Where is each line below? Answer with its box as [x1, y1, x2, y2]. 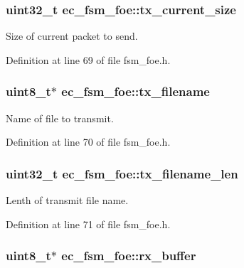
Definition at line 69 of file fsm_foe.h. [6, 52, 171, 67]
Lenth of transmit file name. [6, 193, 129, 208]
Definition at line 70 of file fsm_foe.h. [6, 134, 171, 149]
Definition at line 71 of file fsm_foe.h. [6, 216, 171, 231]
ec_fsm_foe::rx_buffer [61, 247, 196, 264]
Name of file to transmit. [6, 110, 114, 125]
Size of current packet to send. [6, 28, 138, 43]
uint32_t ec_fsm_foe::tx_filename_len [6, 164, 238, 182]
